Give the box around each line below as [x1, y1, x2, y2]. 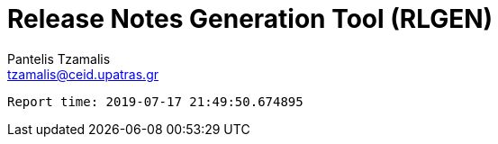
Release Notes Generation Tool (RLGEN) [7, 4, 493, 34]
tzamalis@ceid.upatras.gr [7, 66, 158, 82]
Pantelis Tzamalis [7, 50, 111, 67]
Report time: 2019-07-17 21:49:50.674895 [7, 94, 303, 109]
